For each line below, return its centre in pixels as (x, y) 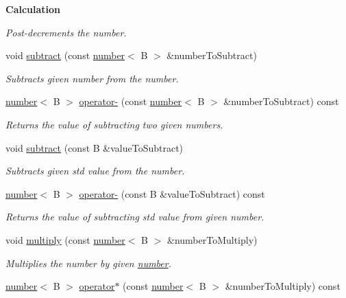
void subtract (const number (65, 55)
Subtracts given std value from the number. (95, 171)
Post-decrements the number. (66, 32)
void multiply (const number (65, 239)
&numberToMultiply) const (283, 286)
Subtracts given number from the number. (92, 78)
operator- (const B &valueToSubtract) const (172, 193)
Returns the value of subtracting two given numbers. (114, 124)
